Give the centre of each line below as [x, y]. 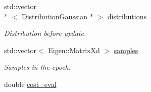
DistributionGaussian [55, 16]
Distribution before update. [45, 33]
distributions [127, 16]
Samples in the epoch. [38, 67]
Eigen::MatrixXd [74, 50]
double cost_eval [30, 84]
